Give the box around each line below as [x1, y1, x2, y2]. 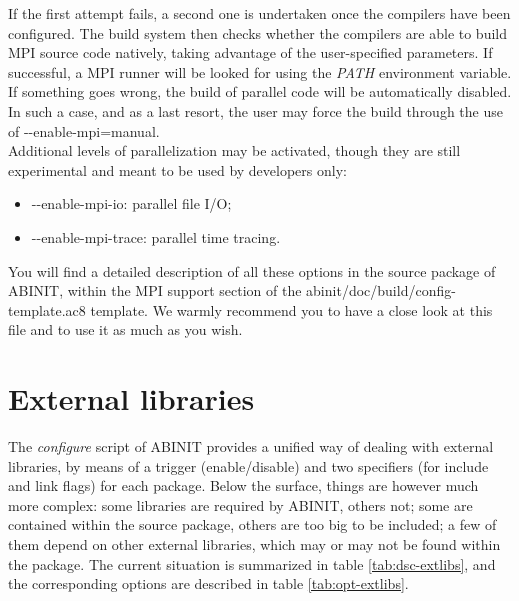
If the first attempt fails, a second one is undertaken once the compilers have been [8, 3, 511, 23]
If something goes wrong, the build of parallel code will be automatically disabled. [8, 81, 512, 102]
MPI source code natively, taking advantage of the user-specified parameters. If [8, 42, 493, 63]
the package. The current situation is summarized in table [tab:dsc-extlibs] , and [8, 553, 496, 574]
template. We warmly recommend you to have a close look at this [90, 299, 493, 320]
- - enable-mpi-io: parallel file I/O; [31, 193, 232, 214]
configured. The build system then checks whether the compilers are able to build [8, 22, 507, 43]
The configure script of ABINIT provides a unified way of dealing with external [8, 436, 494, 457]
